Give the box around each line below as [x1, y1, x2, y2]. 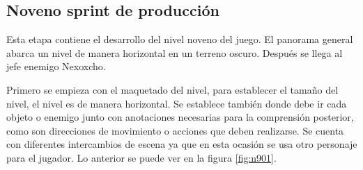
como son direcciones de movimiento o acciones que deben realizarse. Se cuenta [6, 123, 344, 137]
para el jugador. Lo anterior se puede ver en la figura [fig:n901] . [6, 150, 277, 164]
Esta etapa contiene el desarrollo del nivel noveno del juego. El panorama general [6, 32, 353, 46]
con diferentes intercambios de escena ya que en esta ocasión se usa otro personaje [6, 137, 357, 151]
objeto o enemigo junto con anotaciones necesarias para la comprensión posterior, [6, 110, 354, 124]
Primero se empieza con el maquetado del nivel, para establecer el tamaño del [6, 82, 339, 96]
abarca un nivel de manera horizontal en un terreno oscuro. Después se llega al [6, 45, 343, 60]
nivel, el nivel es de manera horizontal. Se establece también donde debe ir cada [6, 96, 347, 110]
